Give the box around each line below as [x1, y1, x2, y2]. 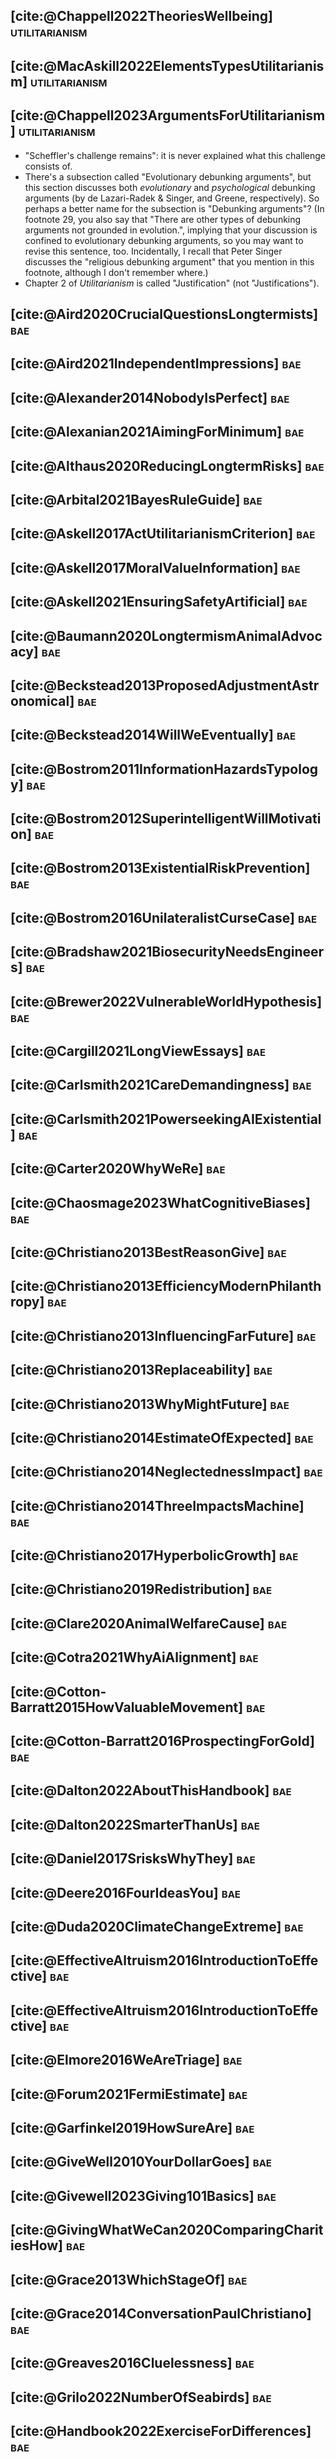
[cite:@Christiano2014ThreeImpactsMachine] [10, 1497, 305, 1514]
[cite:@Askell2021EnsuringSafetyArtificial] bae [10, 594, 308, 611]
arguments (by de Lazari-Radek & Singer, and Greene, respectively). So [24, 192, 320, 204]
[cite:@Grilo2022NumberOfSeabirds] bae [10, 2389, 272, 2406]
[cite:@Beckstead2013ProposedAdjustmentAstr [10, 677, 320, 694]
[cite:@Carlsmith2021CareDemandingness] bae [10, 1077, 312, 1094]
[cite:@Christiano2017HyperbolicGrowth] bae [10, 1547, 299, 1564]
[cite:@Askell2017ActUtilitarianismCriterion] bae [10, 525, 316, 543]
